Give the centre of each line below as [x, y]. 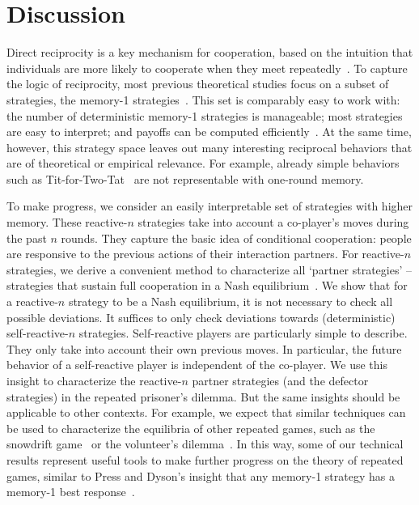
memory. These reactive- [67, 222]
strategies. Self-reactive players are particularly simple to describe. [243, 333]
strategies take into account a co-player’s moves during [273, 222]
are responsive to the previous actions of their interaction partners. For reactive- [205, 254]
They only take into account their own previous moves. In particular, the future [204, 348]
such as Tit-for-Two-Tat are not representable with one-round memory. [185, 178]
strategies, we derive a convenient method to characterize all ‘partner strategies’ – [209, 269]
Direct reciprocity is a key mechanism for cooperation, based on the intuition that [210, 52]
